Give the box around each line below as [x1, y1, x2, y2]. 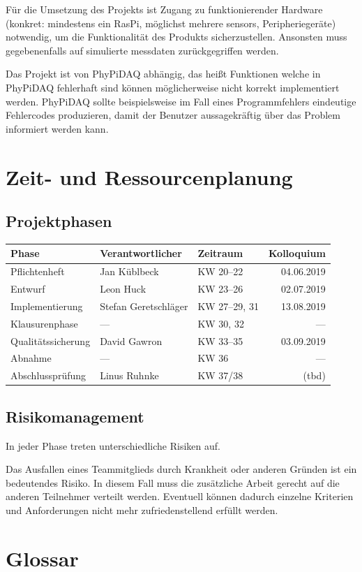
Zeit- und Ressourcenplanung [6, 162, 293, 191]
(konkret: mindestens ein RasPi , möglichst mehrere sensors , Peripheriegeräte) [6, 15, 336, 30]
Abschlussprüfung [10, 368, 86, 383]
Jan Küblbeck [100, 264, 159, 279]
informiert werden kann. [6, 121, 109, 135]
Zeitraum [197, 246, 243, 261]
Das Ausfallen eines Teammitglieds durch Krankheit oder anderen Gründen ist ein [6, 462, 357, 476]
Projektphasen [6, 210, 112, 232]
